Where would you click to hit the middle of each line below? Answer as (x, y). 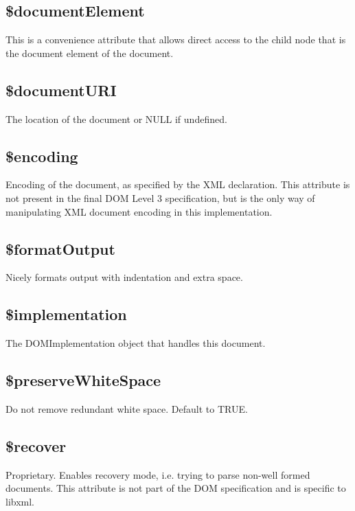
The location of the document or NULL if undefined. (116, 118)
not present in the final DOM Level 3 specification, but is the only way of (160, 197)
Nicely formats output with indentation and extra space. (124, 277)
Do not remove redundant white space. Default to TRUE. (127, 408)
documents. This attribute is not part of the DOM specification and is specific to (176, 488)
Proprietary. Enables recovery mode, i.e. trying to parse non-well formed (158, 474)
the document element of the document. (90, 53)
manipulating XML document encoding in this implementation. (139, 211)
